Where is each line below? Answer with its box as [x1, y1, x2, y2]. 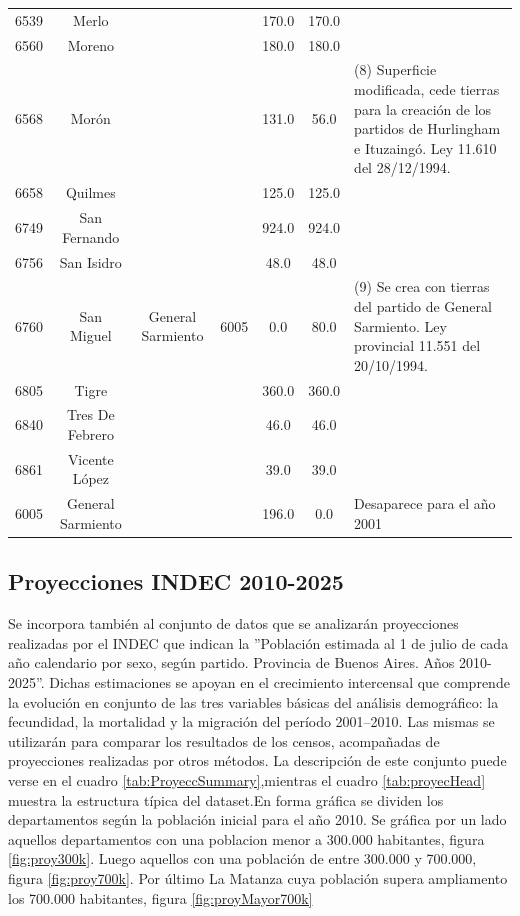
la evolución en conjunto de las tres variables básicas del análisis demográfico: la [8, 691, 499, 712]
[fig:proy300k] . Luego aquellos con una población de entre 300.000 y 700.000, [8, 848, 477, 869]
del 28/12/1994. [354, 157, 451, 178]
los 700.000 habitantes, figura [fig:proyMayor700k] [8, 887, 313, 908]
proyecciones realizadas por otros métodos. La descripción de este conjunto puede [8, 750, 507, 771]
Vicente [67, 448, 114, 469]
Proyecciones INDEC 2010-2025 [8, 566, 344, 597]
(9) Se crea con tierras [354, 276, 490, 297]
